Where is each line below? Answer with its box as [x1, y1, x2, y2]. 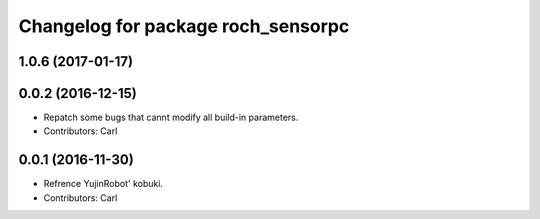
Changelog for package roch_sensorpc [18, 15, 350, 37]
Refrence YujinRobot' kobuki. [43, 178, 164, 190]
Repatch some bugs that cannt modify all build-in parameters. [43, 111, 299, 124]
